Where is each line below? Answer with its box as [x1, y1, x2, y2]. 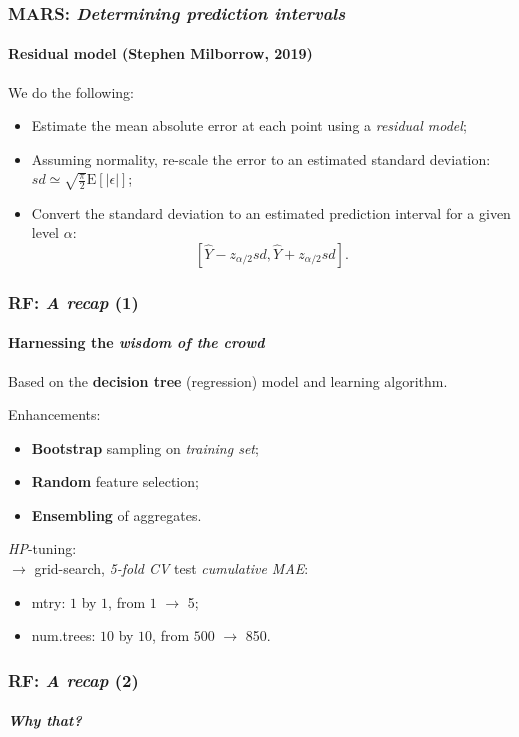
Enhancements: [8, 404, 101, 425]
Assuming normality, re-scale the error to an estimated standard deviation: [31, 148, 491, 169]
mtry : [31, 591, 66, 612]
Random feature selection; [31, 471, 199, 492]
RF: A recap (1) [8, 289, 139, 314]
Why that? [8, 710, 82, 731]
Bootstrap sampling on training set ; [31, 437, 259, 458]
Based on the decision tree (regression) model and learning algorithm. [8, 370, 448, 391]
